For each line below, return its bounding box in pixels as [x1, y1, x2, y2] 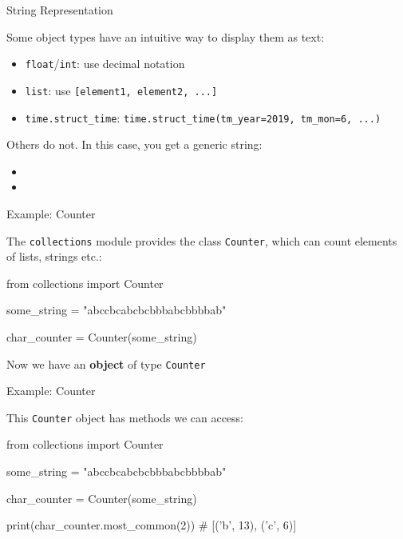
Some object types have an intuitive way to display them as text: [6, 28, 325, 45]
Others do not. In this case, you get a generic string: [6, 136, 263, 153]
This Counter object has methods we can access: [6, 409, 244, 425]
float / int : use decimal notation [25, 55, 185, 72]
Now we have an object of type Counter [6, 355, 206, 372]
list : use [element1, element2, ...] [25, 82, 218, 98]
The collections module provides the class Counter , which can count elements [6, 232, 397, 249]
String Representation [6, 2, 113, 18]
